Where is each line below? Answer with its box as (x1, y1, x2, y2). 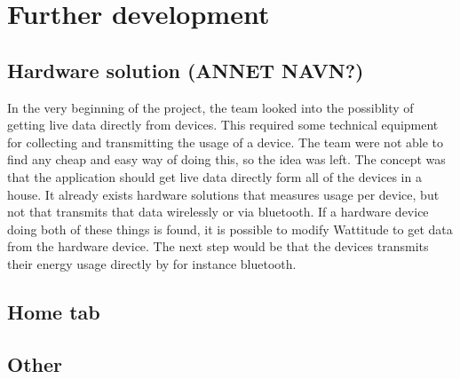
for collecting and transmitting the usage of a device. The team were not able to (7, 132, 444, 151)
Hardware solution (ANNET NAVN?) (7, 56, 364, 83)
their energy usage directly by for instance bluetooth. (7, 254, 297, 272)
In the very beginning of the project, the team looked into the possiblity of (7, 98, 414, 116)
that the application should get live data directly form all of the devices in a (7, 167, 422, 186)
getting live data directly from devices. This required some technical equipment (7, 115, 439, 134)
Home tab (7, 297, 100, 325)
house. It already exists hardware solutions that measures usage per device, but (7, 185, 440, 203)
